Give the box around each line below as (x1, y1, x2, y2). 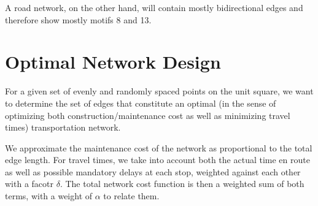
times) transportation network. (5, 121, 121, 134)
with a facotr (5, 177, 53, 190)
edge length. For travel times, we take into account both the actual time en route (5, 153, 310, 166)
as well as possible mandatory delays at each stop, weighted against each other (5, 165, 301, 178)
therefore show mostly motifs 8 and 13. (5, 13, 152, 26)
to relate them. (103, 189, 160, 202)
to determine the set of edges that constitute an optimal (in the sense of (5, 96, 276, 109)
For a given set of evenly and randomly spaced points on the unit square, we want (5, 85, 314, 97)
